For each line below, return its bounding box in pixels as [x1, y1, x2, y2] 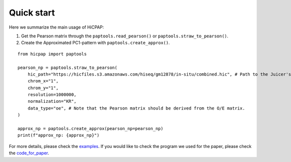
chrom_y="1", [27, 85, 59, 91]
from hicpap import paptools [17, 51, 87, 57]
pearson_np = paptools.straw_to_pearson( [17, 65, 117, 70]
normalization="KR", [27, 98, 77, 104]
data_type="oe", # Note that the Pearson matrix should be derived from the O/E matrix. [27, 105, 245, 111]
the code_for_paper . [9, 150, 49, 156]
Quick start [9, 7, 55, 18]
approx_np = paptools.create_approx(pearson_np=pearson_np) [17, 126, 163, 131]
